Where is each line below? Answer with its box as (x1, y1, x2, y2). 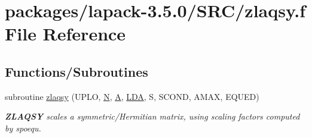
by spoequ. (5, 121, 41, 134)
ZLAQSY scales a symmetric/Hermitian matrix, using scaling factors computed (5, 110, 300, 123)
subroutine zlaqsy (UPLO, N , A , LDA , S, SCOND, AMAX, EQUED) (5, 90, 259, 102)
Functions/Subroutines (5, 62, 148, 80)
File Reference (5, 21, 126, 46)
